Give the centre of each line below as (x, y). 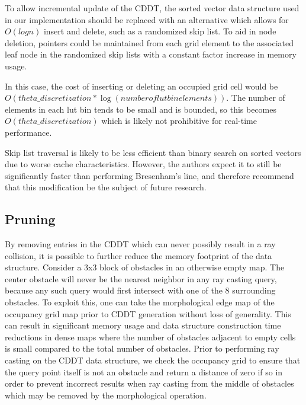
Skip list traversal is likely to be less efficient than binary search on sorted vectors (153, 152)
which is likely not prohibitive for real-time (179, 121)
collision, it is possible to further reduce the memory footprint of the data (138, 255)
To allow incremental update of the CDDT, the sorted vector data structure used (152, 8)
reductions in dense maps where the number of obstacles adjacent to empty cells (150, 337)
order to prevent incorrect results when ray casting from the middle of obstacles (149, 383)
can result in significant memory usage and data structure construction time (143, 325)
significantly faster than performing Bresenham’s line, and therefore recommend (149, 175)
